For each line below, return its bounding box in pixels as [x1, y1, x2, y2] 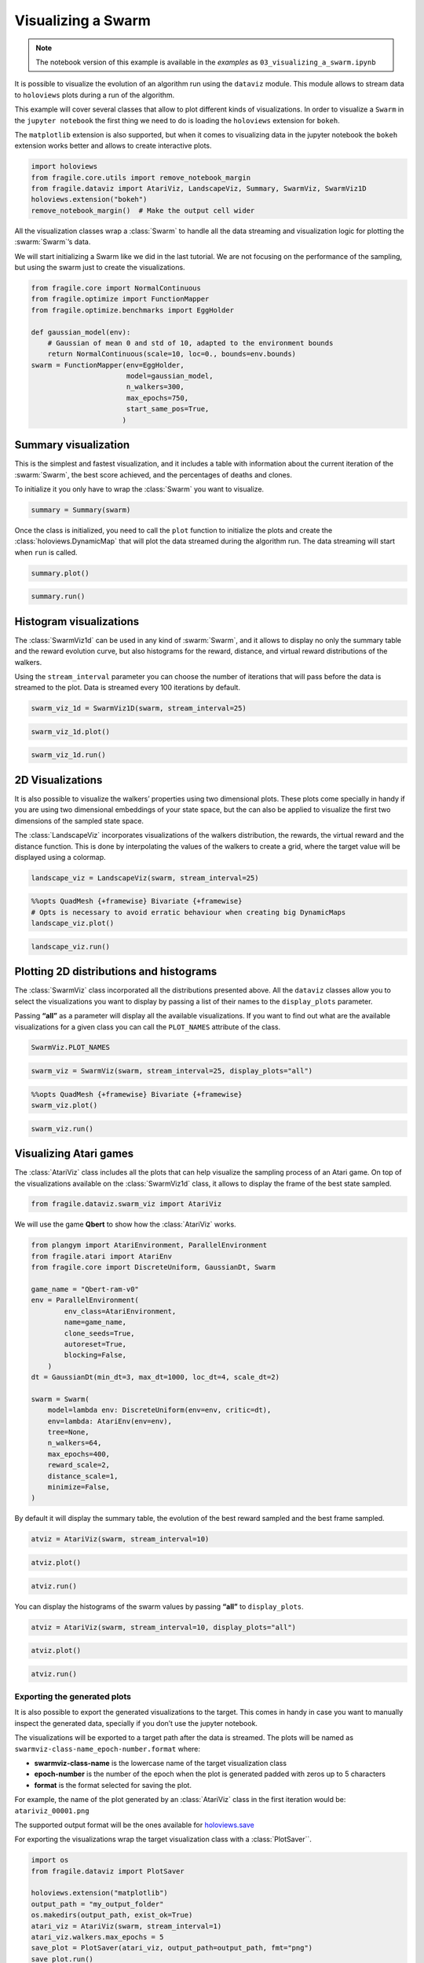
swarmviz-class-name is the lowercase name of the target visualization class [34, 1758, 287, 1767]
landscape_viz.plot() [31, 919, 115, 928]
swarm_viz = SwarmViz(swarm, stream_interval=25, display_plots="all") [31, 1066, 313, 1076]
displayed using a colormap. [14, 852, 106, 861]
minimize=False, [47, 1482, 110, 1492]
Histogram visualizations [14, 615, 140, 628]
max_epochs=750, [126, 393, 188, 402]
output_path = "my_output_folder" [31, 1899, 164, 1908]
